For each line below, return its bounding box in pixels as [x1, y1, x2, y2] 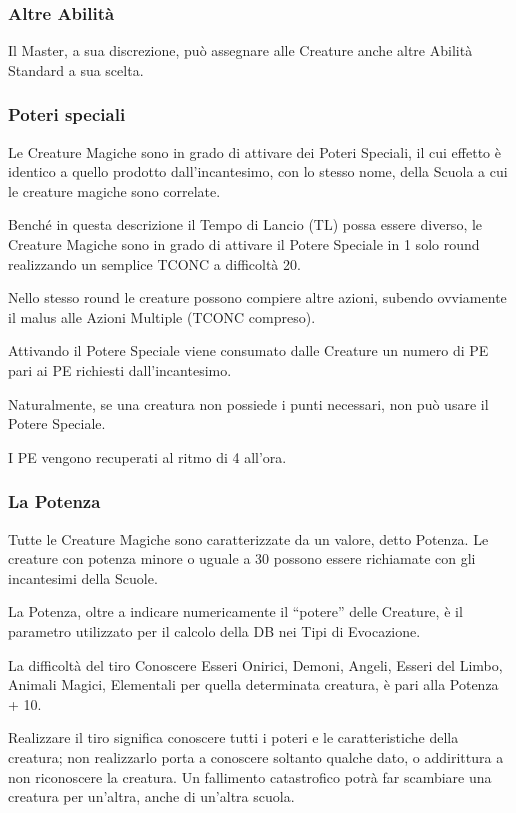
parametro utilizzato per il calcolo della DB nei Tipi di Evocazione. [8, 620, 421, 641]
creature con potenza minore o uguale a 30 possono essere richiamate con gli [8, 548, 476, 569]
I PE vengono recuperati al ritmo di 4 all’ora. [8, 446, 287, 467]
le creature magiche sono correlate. [8, 180, 221, 201]
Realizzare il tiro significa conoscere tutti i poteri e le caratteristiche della [8, 727, 459, 748]
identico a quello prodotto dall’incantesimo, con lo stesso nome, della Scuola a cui [8, 161, 508, 182]
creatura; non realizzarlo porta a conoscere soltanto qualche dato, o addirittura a [8, 746, 504, 767]
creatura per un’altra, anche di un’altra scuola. [8, 786, 295, 807]
